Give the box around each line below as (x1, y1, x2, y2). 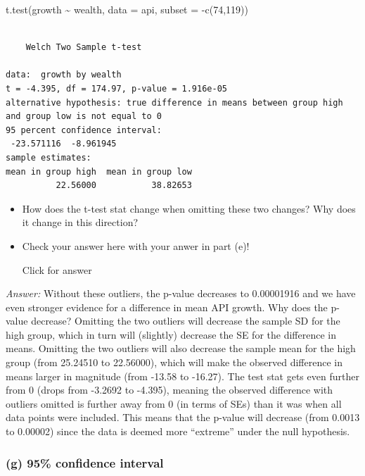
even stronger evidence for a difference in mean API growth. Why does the (6, 299, 328, 314)
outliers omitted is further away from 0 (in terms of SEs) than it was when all (6, 396, 342, 411)
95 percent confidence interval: (6, 125, 162, 135)
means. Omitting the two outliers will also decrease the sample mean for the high (6, 341, 356, 356)
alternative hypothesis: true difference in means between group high (6, 97, 343, 108)
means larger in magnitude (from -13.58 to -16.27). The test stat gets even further (6, 368, 359, 383)
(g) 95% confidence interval (6, 453, 164, 471)
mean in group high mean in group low (6, 166, 192, 177)
